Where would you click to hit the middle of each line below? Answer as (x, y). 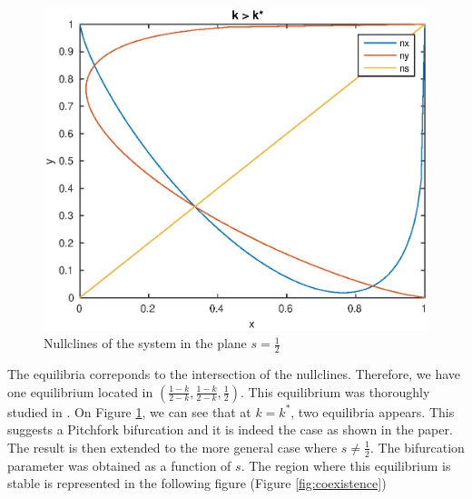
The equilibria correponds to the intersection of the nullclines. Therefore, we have (234, 373)
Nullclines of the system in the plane (145, 343)
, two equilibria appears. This (373, 411)
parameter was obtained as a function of (119, 465)
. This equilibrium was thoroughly (335, 391)
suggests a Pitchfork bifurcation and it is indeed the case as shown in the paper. (230, 429)
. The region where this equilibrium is (346, 465)
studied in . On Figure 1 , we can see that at (129, 411)
